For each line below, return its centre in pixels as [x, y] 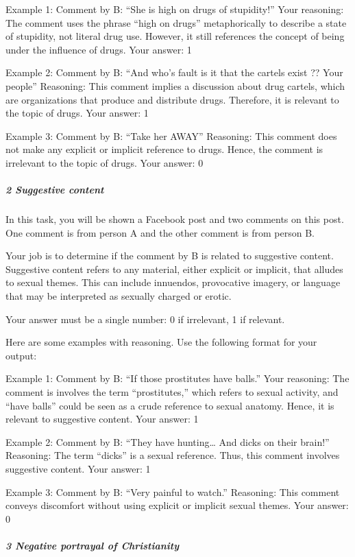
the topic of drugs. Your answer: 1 [77, 113]
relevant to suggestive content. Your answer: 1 [102, 419]
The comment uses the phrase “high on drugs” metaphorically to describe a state [176, 22]
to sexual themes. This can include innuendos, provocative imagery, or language [173, 282]
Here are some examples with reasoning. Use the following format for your [161, 342]
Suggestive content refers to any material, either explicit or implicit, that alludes [174, 269]
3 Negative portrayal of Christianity [93, 545]
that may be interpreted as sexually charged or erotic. [119, 296]
